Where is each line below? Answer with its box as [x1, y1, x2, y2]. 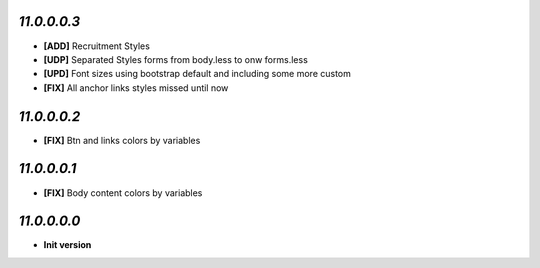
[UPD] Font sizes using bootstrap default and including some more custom [43, 68, 352, 80]
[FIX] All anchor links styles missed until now [43, 81, 229, 94]
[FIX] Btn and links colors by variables [43, 134, 201, 146]
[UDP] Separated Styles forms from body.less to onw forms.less [43, 53, 309, 65]
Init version [43, 239, 92, 251]
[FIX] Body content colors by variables [43, 186, 203, 199]
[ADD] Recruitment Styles [43, 40, 150, 52]
